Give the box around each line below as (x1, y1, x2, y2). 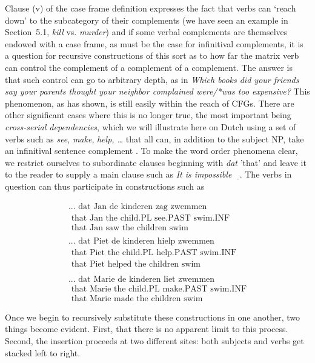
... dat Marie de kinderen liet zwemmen (68, 275, 215, 284)
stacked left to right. (5, 346, 81, 359)
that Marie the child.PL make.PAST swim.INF (71, 284, 247, 293)
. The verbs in (239, 168, 292, 181)
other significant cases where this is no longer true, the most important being (5, 108, 291, 121)
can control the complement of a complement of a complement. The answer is (5, 61, 293, 73)
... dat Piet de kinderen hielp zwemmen (68, 236, 214, 245)
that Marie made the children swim (71, 294, 203, 303)
